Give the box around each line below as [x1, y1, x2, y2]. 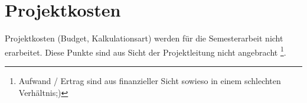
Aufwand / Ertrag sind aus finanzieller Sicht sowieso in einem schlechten [18, 74, 281, 86]
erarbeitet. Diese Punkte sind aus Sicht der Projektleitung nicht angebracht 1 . [5, 44, 286, 58]
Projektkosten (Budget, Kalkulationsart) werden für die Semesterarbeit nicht [5, 32, 283, 44]
